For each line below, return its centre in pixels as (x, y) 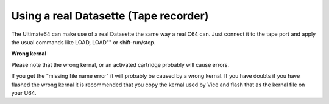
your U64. (24, 93)
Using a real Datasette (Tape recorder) (110, 16)
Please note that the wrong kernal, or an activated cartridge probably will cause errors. (120, 64)
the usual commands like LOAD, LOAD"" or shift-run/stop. (83, 42)
